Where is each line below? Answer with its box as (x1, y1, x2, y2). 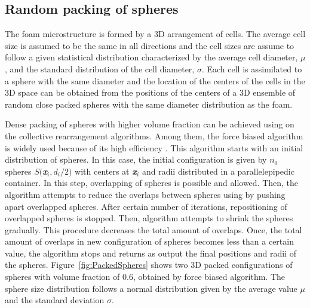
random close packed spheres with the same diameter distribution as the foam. (5, 97, 293, 110)
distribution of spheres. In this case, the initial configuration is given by (5, 153, 267, 166)
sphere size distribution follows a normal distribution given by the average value (5, 282, 297, 294)
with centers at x (75, 164, 137, 177)
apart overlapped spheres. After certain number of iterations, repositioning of (5, 200, 287, 212)
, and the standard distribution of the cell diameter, (5, 62, 195, 75)
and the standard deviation (5, 294, 105, 306)
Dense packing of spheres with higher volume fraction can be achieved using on (5, 118, 294, 130)
